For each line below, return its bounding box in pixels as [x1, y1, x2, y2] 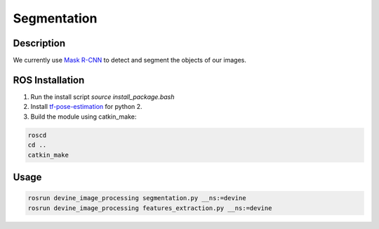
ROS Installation [13, 74, 85, 86]
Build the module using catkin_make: [30, 112, 137, 121]
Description [13, 37, 66, 49]
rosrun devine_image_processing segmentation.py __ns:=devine [27, 194, 246, 202]
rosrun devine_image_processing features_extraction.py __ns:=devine [27, 204, 272, 212]
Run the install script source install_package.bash [30, 92, 175, 101]
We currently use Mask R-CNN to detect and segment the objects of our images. [13, 56, 247, 65]
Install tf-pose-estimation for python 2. [30, 103, 143, 111]
